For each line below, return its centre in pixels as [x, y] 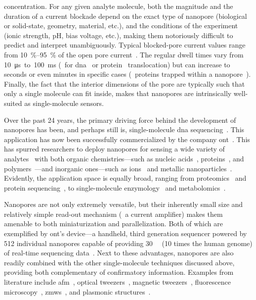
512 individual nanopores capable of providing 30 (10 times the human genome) [128, 243]
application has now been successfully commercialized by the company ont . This [127, 139]
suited [13, 103]
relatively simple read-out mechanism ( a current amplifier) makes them [113, 214]
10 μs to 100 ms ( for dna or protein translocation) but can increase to [117, 64]
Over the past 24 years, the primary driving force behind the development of [120, 120]
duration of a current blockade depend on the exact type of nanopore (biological [126, 16]
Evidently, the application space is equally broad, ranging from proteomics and [125, 178]
